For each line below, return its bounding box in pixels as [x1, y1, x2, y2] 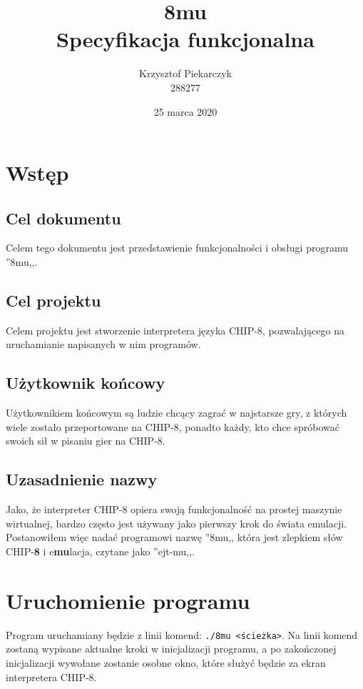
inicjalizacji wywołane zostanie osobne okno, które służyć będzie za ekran [6, 655, 326, 670]
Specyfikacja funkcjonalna [56, 24, 315, 54]
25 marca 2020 [153, 104, 218, 119]
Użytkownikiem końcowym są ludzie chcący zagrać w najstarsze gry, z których [6, 405, 347, 420]
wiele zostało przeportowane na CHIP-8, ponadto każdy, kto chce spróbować [6, 419, 339, 434]
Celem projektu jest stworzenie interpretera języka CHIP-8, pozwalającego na [6, 322, 344, 337]
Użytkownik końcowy [6, 372, 165, 394]
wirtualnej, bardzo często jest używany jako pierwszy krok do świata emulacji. [6, 515, 347, 530]
